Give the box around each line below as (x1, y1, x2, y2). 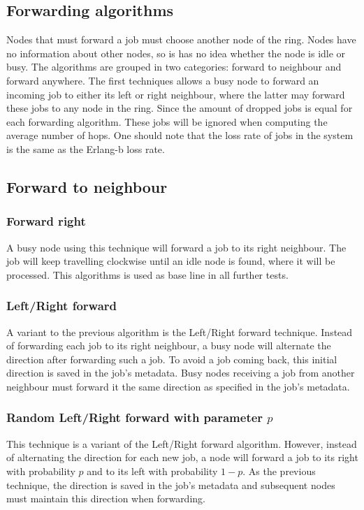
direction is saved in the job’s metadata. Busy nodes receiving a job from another (6, 365, 355, 380)
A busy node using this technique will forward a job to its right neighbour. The (6, 240, 347, 254)
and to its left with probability (87, 463, 218, 478)
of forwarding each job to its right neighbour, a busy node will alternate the (6, 338, 331, 353)
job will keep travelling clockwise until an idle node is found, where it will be (6, 254, 335, 268)
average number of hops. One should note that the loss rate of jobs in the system (6, 128, 354, 143)
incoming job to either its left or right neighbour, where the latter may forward (6, 87, 345, 101)
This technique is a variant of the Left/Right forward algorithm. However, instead (6, 436, 357, 451)
